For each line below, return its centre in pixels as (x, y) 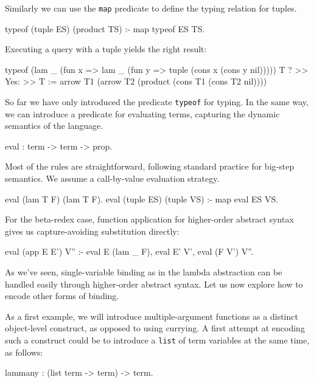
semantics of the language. (54, 126)
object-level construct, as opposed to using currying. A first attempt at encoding (155, 328)
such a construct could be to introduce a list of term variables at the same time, (157, 340)
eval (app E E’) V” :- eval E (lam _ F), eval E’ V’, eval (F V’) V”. (129, 251)
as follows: (24, 352)
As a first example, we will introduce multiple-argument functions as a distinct (152, 316)
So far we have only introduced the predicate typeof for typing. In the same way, (157, 102)
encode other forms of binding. (62, 296)
